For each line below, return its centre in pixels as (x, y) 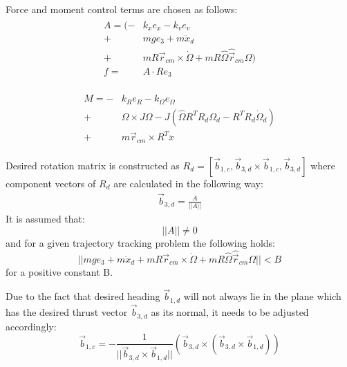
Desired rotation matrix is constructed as (93, 165)
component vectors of (51, 183)
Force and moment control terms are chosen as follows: (122, 9)
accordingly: (31, 326)
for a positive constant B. (59, 271)
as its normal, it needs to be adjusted (230, 312)
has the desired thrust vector (67, 312)
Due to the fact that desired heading (83, 296)
